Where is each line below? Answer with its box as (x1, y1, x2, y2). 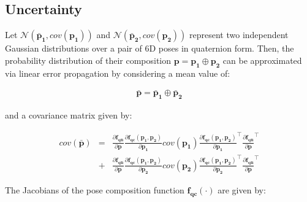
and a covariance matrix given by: (5, 109, 132, 122)
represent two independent (189, 28, 289, 41)
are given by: (218, 183, 266, 196)
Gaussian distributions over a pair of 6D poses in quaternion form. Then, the (5, 42, 294, 55)
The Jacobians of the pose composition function (5, 183, 184, 196)
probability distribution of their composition (5, 53, 172, 66)
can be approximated (222, 53, 302, 66)
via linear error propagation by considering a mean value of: (5, 66, 230, 79)
